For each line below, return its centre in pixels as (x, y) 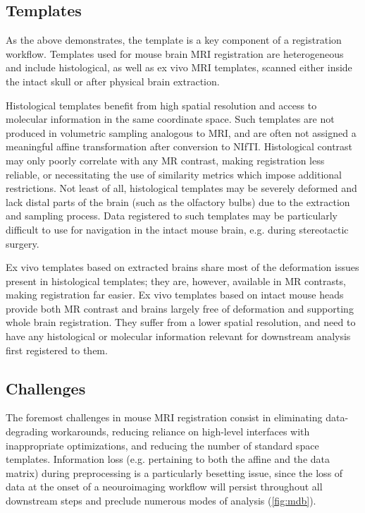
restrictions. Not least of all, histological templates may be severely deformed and (181, 188)
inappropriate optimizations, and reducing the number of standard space (162, 445)
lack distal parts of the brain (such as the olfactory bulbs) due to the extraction (178, 201)
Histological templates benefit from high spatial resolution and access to (161, 105)
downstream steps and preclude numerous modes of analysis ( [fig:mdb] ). (161, 501)
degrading (27, 431)
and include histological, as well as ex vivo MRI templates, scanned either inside (179, 67)
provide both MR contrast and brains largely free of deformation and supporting (180, 308)
